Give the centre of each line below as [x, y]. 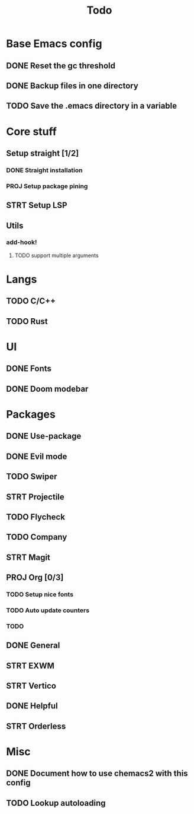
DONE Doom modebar [47, 389]
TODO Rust [27, 321]
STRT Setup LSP [37, 205]
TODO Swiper [32, 476]
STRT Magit [28, 557]
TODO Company [37, 537]
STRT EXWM [30, 666]
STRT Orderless [36, 726]
